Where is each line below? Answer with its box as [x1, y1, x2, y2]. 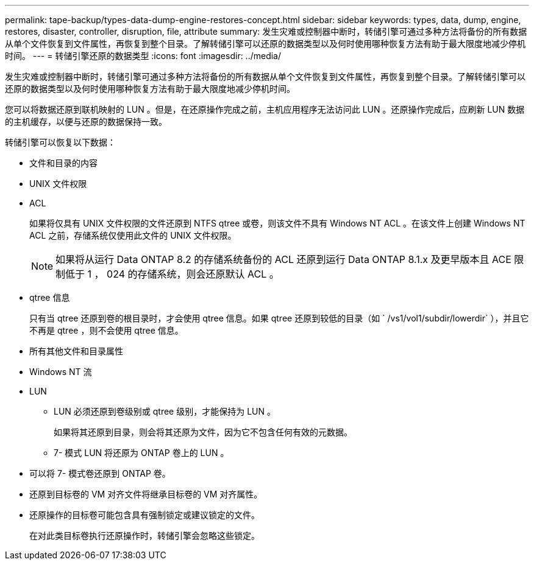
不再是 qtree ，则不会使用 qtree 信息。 [29, 325, 183, 335]
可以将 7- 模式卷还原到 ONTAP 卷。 [29, 468, 171, 479]
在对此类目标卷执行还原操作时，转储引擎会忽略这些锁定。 [29, 530, 260, 541]
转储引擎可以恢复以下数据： [5, 137, 116, 147]
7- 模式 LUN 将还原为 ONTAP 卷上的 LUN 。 [54, 447, 229, 458]
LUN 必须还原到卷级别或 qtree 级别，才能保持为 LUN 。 [54, 406, 276, 416]
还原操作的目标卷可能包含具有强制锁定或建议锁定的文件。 [29, 510, 260, 520]
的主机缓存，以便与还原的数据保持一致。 [5, 116, 167, 127]
